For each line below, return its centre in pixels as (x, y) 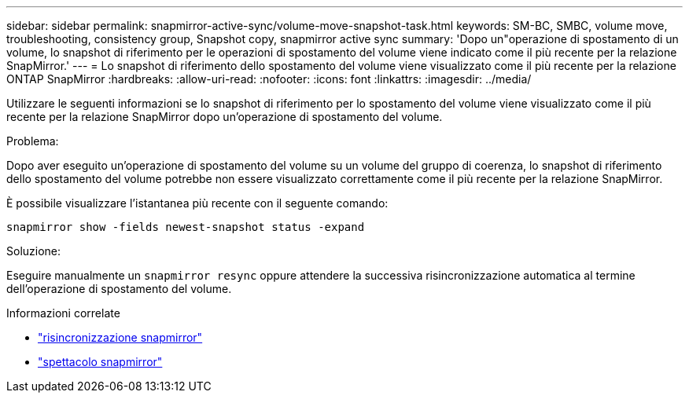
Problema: (33, 141)
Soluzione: (34, 251)
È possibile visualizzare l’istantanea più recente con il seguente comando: (197, 203)
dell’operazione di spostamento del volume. (119, 289)
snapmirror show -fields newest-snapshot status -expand (186, 227)
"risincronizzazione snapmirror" (120, 337)
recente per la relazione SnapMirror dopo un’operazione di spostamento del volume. (225, 117)
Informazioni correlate (63, 313)
